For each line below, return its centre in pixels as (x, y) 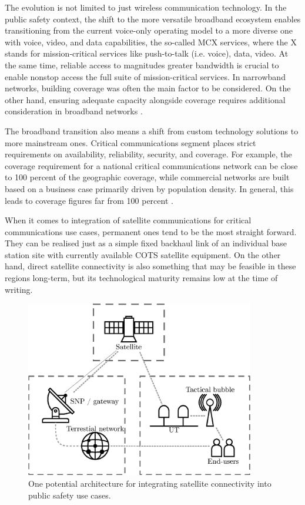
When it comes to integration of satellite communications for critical (128, 220)
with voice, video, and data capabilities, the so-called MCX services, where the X (151, 42)
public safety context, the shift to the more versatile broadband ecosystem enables (153, 19)
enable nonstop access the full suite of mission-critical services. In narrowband (145, 76)
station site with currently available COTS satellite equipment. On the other (143, 254)
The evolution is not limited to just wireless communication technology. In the (146, 7)
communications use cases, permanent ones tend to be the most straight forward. (151, 231)
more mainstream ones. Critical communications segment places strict (130, 142)
